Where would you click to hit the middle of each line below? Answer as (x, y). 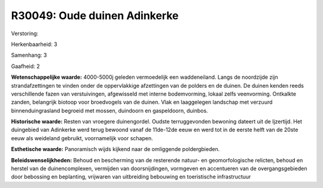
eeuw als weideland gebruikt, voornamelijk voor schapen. (82, 138)
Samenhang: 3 (29, 55)
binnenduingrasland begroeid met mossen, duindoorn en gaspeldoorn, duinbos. (110, 110)
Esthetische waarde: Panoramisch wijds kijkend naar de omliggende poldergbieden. (115, 149)
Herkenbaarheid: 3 (34, 44)
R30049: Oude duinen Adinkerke (95, 16)
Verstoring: (25, 33)
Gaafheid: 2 (25, 66)
